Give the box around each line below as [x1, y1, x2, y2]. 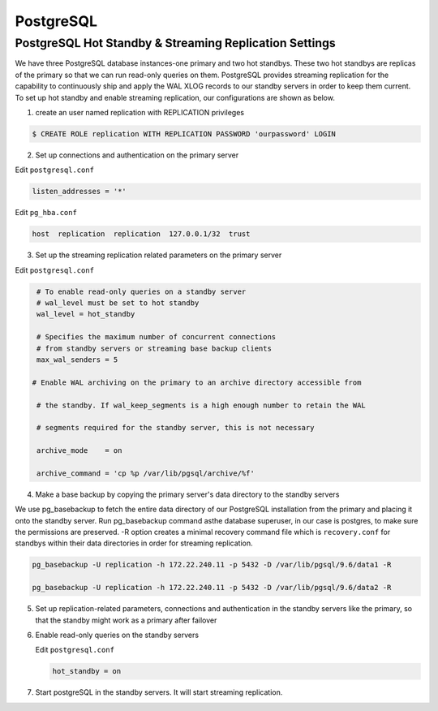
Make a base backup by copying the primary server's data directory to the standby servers [35, 489, 340, 499]
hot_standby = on [52, 666, 122, 676]
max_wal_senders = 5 [36, 355, 118, 364]
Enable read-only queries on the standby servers [35, 630, 199, 640]
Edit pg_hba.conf [15, 208, 77, 218]
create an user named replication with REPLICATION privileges [35, 107, 245, 117]
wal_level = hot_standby [36, 309, 135, 319]
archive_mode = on [36, 446, 122, 455]
